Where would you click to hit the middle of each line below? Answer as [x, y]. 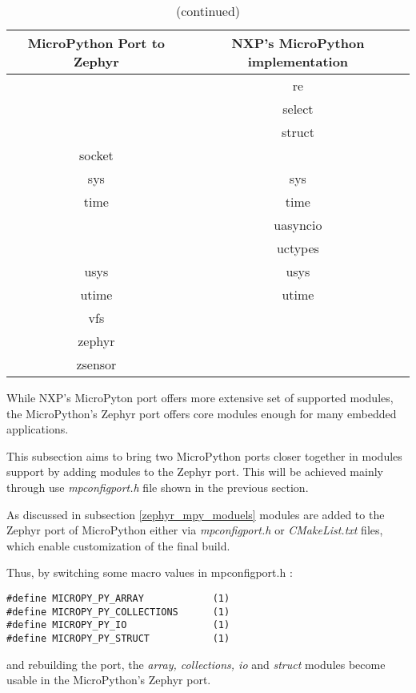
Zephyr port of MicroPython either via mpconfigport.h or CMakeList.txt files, [195, 530]
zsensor [96, 364]
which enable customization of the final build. [118, 545]
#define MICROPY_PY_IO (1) [118, 625]
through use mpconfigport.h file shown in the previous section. [158, 487]
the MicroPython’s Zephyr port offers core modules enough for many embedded [202, 413]
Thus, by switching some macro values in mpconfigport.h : [150, 572]
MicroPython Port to [96, 43]
